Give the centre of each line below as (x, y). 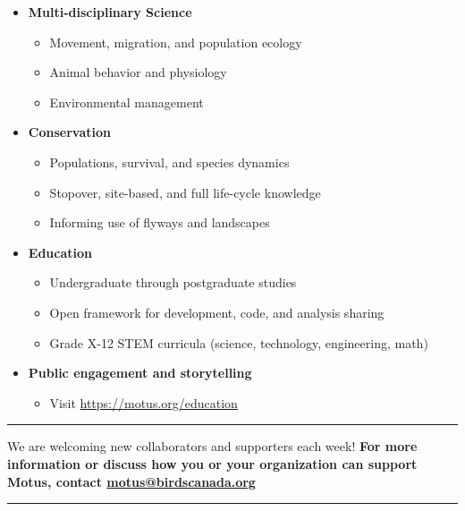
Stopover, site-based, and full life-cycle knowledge (185, 192)
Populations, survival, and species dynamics (169, 162)
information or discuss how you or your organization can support (212, 463)
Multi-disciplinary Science (110, 12)
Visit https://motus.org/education (144, 402)
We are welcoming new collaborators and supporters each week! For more (212, 446)
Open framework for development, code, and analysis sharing (217, 312)
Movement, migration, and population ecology (176, 42)
